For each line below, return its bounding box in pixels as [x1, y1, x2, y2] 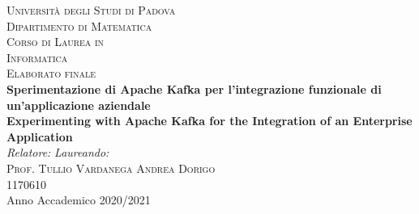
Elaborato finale [6, 65, 96, 82]
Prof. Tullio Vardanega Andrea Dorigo [6, 159, 216, 176]
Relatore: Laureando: [6, 144, 109, 161]
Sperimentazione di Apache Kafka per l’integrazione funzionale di [6, 80, 382, 97]
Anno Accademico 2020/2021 [6, 191, 151, 208]
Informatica [6, 48, 68, 65]
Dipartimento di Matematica [6, 17, 152, 34]
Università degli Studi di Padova [6, 2, 176, 18]
